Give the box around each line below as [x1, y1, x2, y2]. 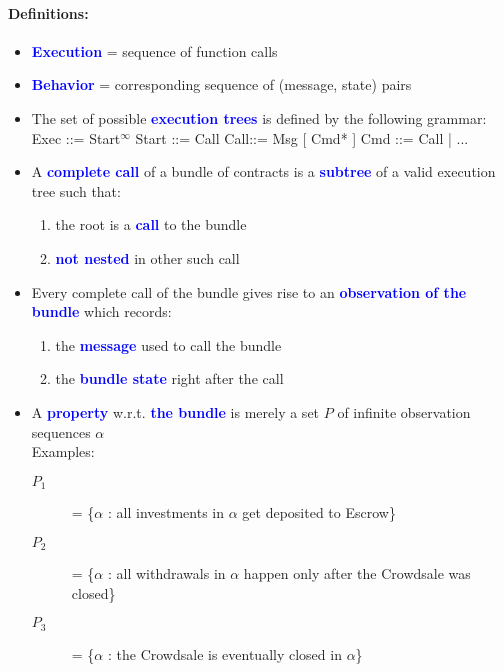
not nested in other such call [55, 247, 240, 268]
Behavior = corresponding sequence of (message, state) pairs [31, 74, 412, 95]
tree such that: [31, 180, 121, 201]
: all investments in [107, 502, 225, 523]
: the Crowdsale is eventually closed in [107, 643, 342, 664]
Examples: [31, 441, 95, 462]
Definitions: [8, 2, 89, 23]
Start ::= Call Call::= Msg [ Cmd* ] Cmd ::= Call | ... [135, 127, 469, 148]
